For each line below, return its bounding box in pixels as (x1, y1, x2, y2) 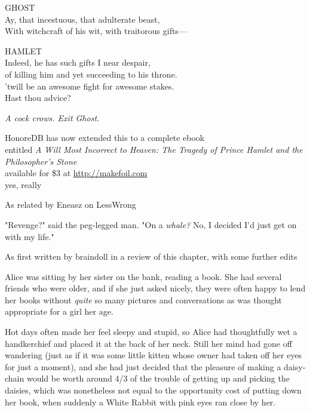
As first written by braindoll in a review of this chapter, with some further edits (5, 250, 297, 263)
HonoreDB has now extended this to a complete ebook (5, 131, 205, 144)
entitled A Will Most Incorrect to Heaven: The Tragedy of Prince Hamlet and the (5, 143, 303, 155)
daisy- (284, 360, 306, 373)
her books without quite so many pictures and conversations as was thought (5, 293, 283, 306)
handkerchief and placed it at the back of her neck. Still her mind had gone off (5, 337, 292, 349)
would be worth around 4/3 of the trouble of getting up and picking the (26, 372, 290, 385)
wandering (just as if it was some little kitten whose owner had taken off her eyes (5, 349, 302, 361)
